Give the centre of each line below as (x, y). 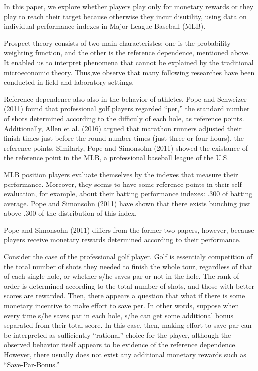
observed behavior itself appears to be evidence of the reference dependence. (121, 344)
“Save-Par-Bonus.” (32, 364)
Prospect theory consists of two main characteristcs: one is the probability (117, 43)
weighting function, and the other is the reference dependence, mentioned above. (127, 53)
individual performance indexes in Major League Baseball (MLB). (105, 26)
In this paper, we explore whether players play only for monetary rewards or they (129, 6)
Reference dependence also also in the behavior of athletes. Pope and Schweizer (125, 98)
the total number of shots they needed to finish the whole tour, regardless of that (128, 266)
